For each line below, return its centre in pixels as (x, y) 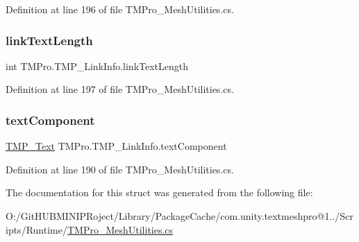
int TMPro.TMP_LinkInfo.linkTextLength (97, 66)
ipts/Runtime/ (36, 229)
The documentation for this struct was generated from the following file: (159, 192)
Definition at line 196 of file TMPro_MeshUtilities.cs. (120, 9)
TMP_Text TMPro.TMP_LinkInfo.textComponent (116, 146)
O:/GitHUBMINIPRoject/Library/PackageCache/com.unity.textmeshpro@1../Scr (179, 216)
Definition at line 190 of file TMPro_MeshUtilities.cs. (120, 169)
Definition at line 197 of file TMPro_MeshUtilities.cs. (120, 89)
